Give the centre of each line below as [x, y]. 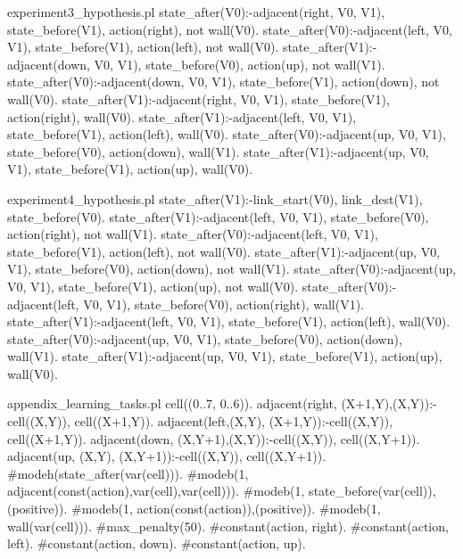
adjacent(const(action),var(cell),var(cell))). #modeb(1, [156, 491]
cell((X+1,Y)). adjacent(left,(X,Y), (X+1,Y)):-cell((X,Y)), [234, 421]
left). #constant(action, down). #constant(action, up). [157, 543]
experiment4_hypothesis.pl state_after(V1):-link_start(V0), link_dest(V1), [215, 198]
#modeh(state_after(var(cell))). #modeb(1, [128, 473]
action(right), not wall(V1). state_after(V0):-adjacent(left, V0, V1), [193, 234]
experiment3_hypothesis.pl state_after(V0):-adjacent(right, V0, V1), [196, 12]
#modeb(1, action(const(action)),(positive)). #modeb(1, [226, 509]
